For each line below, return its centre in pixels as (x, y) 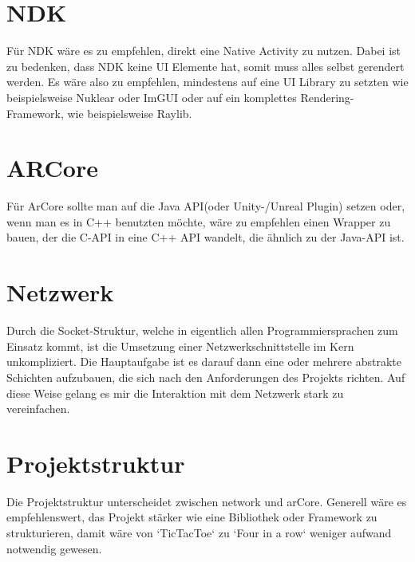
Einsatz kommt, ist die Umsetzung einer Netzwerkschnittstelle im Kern (180, 346)
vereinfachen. (38, 409)
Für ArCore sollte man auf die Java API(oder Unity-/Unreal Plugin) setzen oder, (206, 206)
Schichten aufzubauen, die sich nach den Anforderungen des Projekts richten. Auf (206, 377)
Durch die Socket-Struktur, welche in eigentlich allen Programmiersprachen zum (202, 330)
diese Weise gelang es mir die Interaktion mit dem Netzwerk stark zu (175, 393)
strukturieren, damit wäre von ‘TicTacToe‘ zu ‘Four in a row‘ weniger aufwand (199, 533)
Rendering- (327, 97)
